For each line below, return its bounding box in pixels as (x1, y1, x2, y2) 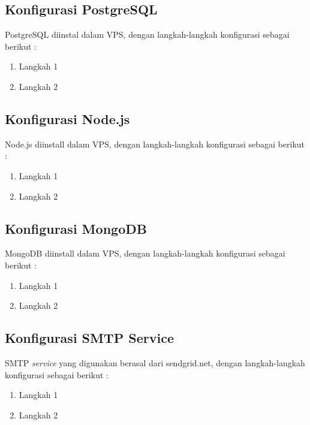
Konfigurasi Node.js (5, 109, 130, 128)
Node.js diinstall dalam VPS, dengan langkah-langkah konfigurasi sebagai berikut (5, 137, 305, 150)
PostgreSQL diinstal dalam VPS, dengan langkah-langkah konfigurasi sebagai (5, 28, 290, 41)
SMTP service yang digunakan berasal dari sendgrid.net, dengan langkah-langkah (5, 356, 305, 369)
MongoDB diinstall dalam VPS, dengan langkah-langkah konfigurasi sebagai (5, 247, 285, 260)
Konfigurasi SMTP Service (5, 328, 174, 347)
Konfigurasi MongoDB (5, 219, 147, 237)
